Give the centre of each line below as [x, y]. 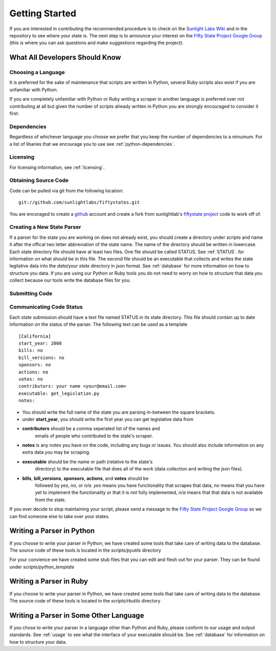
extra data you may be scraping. [56, 452]
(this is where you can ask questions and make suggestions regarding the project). [97, 43]
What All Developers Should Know [65, 58]
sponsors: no [35, 365]
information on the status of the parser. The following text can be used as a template [98, 324]
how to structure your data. [38, 642]
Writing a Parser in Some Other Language [77, 615]
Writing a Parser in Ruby [49, 581]
